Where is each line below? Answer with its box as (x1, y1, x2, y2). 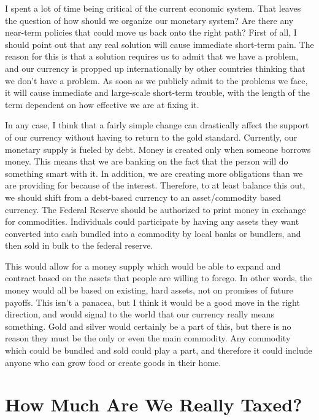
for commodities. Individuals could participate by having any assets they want (5, 215, 299, 228)
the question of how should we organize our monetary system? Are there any (5, 14, 294, 26)
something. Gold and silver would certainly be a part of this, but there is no (5, 319, 291, 332)
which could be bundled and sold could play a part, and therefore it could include (5, 344, 312, 357)
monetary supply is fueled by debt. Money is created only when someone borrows (5, 142, 311, 155)
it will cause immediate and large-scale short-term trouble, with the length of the (5, 86, 310, 99)
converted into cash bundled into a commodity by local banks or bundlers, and (5, 227, 301, 239)
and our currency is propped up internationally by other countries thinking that (5, 61, 306, 74)
